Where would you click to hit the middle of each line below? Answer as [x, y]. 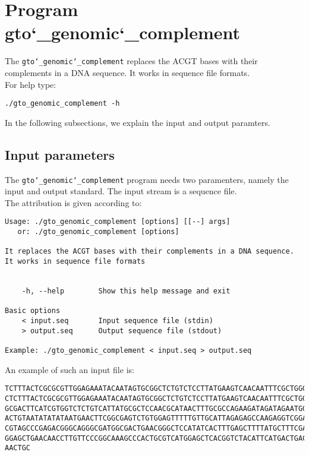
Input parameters [60, 154]
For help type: [31, 84]
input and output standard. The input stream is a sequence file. [121, 191]
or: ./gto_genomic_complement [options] [98, 232]
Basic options [33, 311]
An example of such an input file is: [70, 369]
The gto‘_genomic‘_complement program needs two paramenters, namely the [147, 179]
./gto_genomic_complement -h [62, 104]
